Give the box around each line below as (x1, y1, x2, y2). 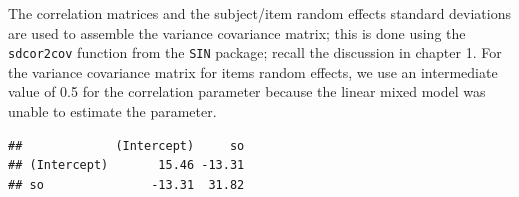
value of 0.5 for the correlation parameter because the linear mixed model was (8, 81, 486, 102)
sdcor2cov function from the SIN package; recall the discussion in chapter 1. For (8, 42, 502, 63)
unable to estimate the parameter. (8, 101, 217, 122)
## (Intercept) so (8, 138, 245, 153)
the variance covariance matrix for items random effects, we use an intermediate (8, 61, 498, 82)
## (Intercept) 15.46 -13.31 (8, 158, 245, 173)
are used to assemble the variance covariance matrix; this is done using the (8, 22, 466, 43)
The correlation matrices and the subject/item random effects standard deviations (8, 3, 512, 23)
